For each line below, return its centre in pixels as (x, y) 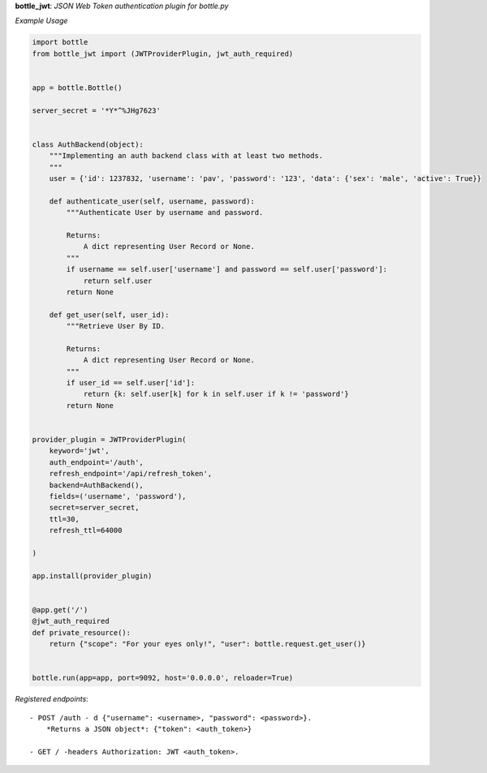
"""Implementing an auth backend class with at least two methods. (186, 156)
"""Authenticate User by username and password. (165, 213)
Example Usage (41, 21)
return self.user (118, 281)
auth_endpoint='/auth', (96, 462)
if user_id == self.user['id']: (130, 383)
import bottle (60, 42)
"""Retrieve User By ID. (116, 326)
